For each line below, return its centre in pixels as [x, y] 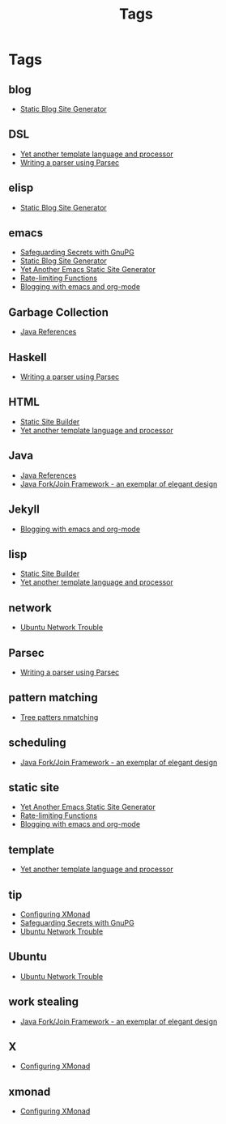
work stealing [44, 1002]
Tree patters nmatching [59, 717]
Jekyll [24, 510]
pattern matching [53, 698]
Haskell [28, 357]
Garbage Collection [59, 312]
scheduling [37, 743]
